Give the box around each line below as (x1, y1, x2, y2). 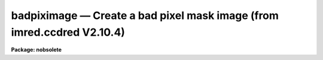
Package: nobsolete (11, 46, 62, 53)
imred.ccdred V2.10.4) (11, 26, 126, 39)
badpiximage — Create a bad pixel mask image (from (11, 9, 279, 22)
